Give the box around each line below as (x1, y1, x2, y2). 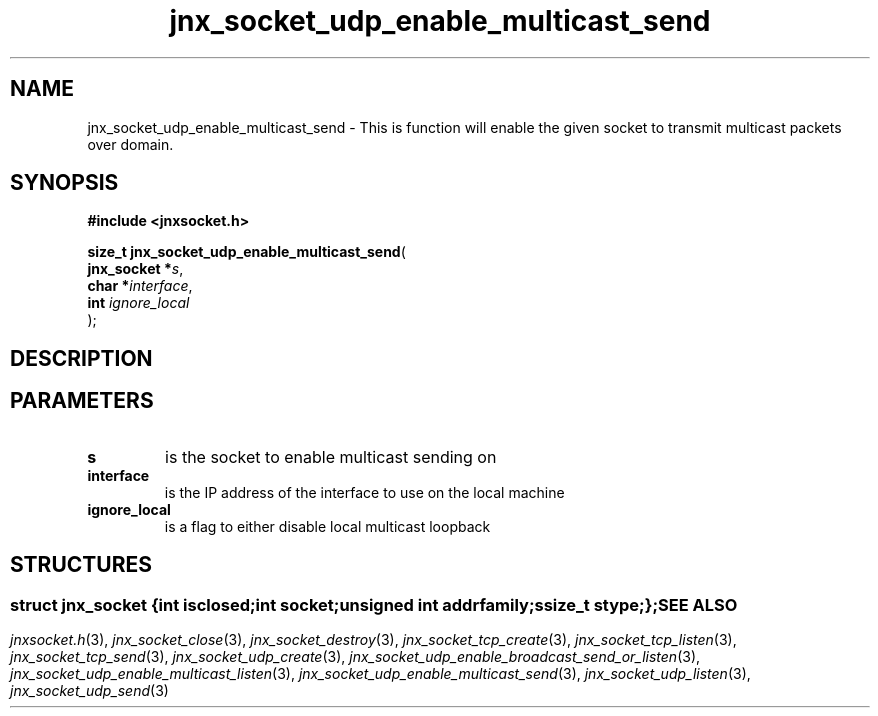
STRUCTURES (10, 552, 152, 578)
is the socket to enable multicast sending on (165, 446, 497, 467)
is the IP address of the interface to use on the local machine (164, 483, 565, 501)
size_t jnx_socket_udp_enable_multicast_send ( (87, 243, 406, 261)
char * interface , (87, 277, 193, 295)
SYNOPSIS (10, 170, 119, 196)
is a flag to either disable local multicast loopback (164, 517, 491, 535)
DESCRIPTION (10, 345, 153, 371)
